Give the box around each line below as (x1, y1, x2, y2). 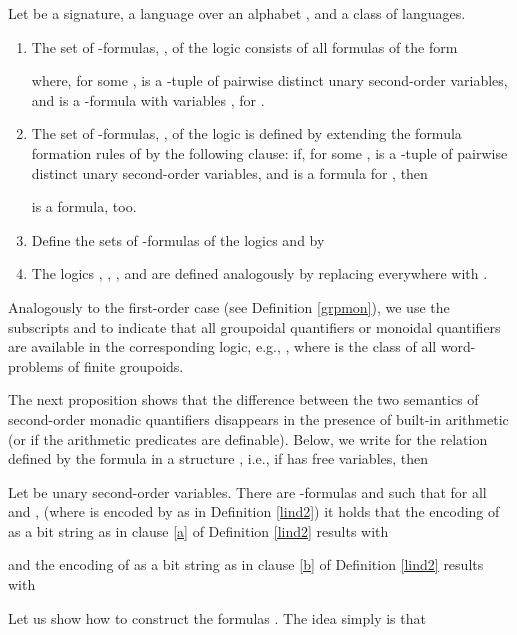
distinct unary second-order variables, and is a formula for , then (31, 162, 428, 183)
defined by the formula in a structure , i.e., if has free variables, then (8, 448, 429, 469)
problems (8, 355, 64, 376)
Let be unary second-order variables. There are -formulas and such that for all (8, 481, 487, 502)
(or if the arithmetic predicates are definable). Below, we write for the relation (8, 428, 488, 449)
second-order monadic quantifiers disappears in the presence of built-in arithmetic (8, 408, 509, 429)
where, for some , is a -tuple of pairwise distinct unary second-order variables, (31, 70, 508, 91)
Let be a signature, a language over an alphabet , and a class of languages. (8, 3, 466, 23)
